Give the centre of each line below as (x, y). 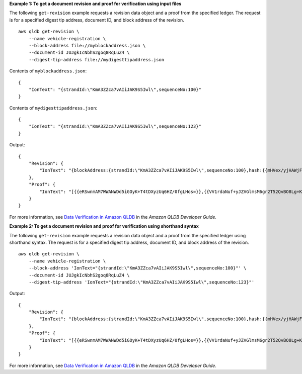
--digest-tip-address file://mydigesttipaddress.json (96, 60)
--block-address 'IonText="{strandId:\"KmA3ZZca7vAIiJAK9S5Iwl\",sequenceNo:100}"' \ (137, 268)
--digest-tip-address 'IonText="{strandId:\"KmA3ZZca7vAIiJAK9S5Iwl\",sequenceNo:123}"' (141, 282)
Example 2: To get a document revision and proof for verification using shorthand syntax (104, 226)
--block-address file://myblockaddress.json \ (87, 45)
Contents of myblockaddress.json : (48, 71)
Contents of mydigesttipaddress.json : (53, 108)
